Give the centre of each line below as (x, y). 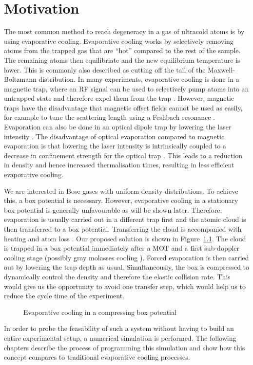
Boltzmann (20, 79)
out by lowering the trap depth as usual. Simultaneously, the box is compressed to (127, 267)
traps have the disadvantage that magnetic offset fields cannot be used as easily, (123, 107)
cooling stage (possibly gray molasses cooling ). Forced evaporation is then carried (126, 257)
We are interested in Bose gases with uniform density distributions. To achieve (121, 191)
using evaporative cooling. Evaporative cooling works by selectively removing (119, 41)
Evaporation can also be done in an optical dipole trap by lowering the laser (118, 127)
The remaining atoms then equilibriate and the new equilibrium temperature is (122, 60)
